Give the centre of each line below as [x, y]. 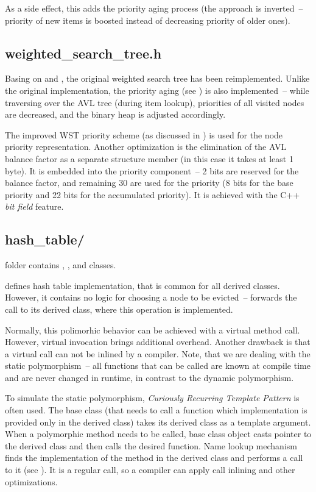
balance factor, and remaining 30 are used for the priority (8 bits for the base [149, 183]
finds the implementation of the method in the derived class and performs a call [154, 458]
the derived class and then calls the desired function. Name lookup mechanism [151, 445]
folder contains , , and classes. [61, 265]
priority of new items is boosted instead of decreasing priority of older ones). [148, 20]
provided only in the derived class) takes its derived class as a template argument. [158, 422]
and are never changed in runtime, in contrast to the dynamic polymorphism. [149, 377]
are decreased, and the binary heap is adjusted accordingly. [115, 114]
